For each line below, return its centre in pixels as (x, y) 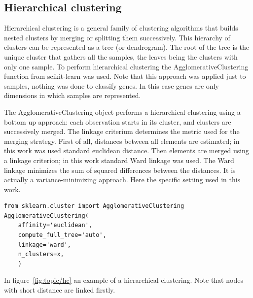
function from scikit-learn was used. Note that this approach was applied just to (125, 76)
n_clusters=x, (41, 254)
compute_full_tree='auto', (62, 235)
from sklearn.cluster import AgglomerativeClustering (94, 206)
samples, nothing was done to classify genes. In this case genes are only (111, 85)
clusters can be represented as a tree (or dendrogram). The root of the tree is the (126, 47)
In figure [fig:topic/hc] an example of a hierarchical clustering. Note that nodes (124, 280)
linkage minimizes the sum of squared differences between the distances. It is (120, 170)
